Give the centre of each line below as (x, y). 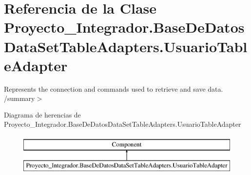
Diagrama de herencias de (42, 114)
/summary (19, 98)
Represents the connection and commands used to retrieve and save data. (114, 88)
